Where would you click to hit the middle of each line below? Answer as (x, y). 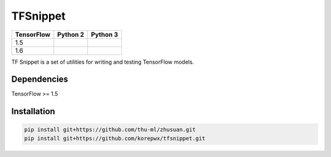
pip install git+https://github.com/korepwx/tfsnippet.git (115, 138)
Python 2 (71, 34)
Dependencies (40, 79)
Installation (33, 111)
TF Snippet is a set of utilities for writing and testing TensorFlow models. (103, 62)
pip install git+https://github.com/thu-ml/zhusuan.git (110, 130)
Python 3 (105, 34)
